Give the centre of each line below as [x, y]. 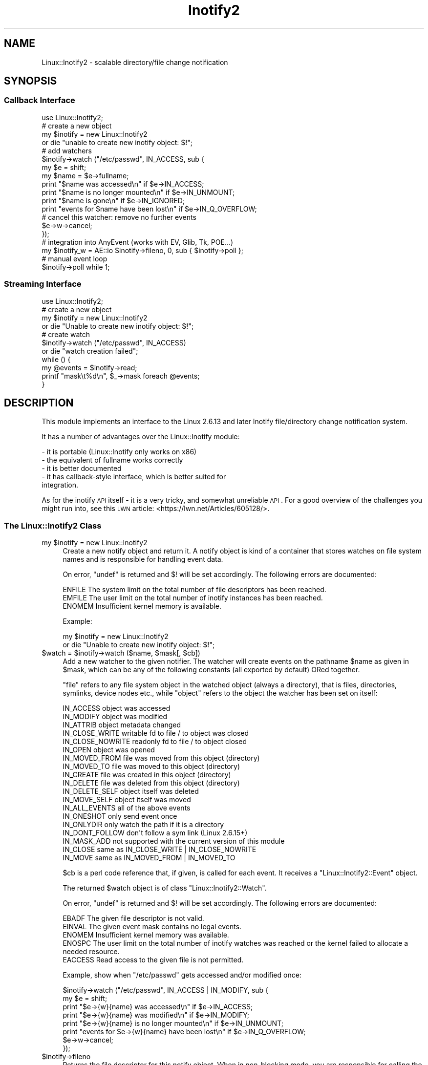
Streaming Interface [43, 284]
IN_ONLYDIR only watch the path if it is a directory [143, 825]
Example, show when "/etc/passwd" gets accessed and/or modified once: [182, 975]
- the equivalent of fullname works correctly [112, 460]
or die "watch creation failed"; [90, 351]
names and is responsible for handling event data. [143, 559]
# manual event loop [75, 258]
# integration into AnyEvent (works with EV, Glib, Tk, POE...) [138, 242]
